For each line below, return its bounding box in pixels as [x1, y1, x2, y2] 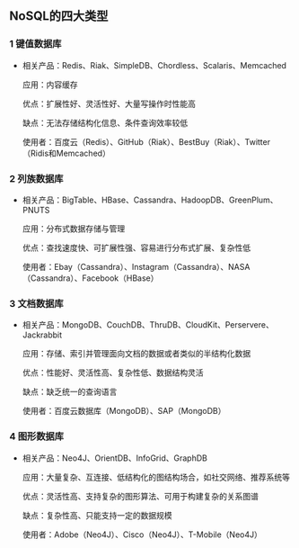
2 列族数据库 [9, 172, 64, 184]
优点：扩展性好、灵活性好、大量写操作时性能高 [22, 98, 196, 109]
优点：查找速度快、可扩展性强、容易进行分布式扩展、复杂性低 [22, 242, 251, 253]
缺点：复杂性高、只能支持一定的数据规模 [22, 509, 172, 520]
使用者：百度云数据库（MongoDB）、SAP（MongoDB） [22, 406, 226, 417]
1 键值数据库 [9, 38, 62, 50]
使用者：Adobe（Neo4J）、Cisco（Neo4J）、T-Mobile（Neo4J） [22, 529, 262, 540]
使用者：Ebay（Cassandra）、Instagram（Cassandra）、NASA [22, 261, 251, 272]
